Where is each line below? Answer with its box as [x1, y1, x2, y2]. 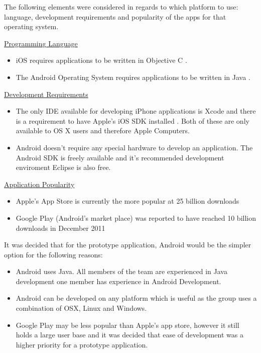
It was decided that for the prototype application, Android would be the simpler [4, 239, 251, 250]
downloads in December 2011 [16, 222, 105, 233]
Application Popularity [4, 179, 75, 189]
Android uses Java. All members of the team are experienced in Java [16, 266, 227, 277]
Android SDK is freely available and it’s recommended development [16, 152, 224, 162]
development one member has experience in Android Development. [16, 276, 221, 286]
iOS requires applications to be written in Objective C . [16, 55, 187, 65]
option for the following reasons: [4, 249, 103, 259]
